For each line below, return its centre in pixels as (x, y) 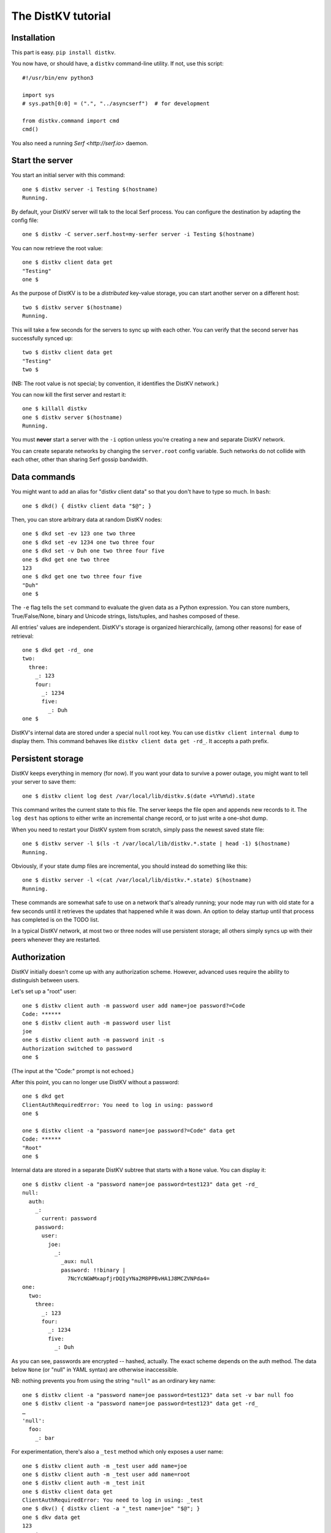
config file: (25, 220)
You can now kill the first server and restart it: (69, 394)
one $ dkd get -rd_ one (58, 650)
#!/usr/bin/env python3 (58, 78)
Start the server (42, 160)
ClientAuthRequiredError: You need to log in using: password (118, 1105)
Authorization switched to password (77, 1048)
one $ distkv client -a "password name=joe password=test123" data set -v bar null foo (158, 1395)
